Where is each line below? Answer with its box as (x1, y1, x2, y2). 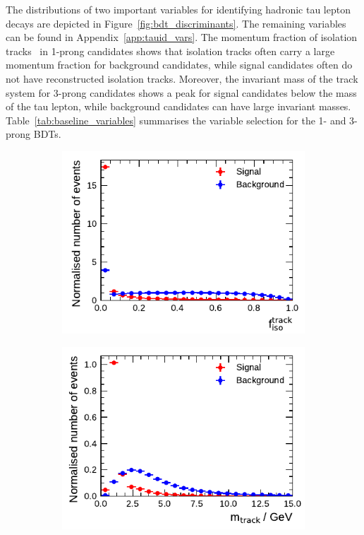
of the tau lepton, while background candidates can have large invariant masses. (6, 99, 351, 114)
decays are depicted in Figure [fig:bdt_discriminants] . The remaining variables (6, 16, 346, 30)
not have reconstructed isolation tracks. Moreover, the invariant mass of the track (6, 71, 358, 86)
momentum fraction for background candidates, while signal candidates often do (6, 57, 353, 72)
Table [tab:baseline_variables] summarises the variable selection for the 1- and (6, 112, 346, 127)
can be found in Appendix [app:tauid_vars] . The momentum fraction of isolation (6, 30, 358, 45)
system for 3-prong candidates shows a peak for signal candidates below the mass (6, 85, 357, 100)
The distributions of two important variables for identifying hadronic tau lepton (6, 2, 351, 16)
